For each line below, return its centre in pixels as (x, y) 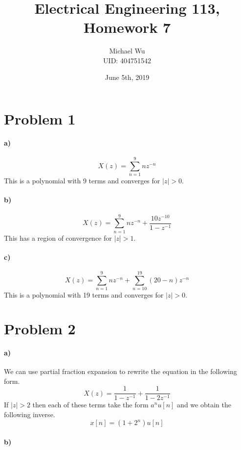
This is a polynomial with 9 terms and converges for (82, 181)
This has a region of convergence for (58, 237)
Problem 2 (40, 329)
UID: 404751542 (127, 60)
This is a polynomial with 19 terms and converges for (84, 295)
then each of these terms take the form (90, 405)
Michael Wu (127, 51)
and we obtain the (204, 405)
